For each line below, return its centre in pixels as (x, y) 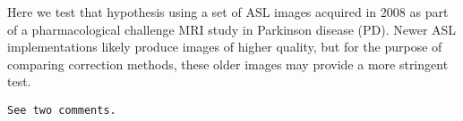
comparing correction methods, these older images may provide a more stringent (228, 64)
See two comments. (62, 110)
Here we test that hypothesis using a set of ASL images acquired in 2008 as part (228, 12)
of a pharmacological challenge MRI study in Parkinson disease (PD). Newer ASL (232, 29)
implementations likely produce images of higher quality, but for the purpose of (225, 47)
